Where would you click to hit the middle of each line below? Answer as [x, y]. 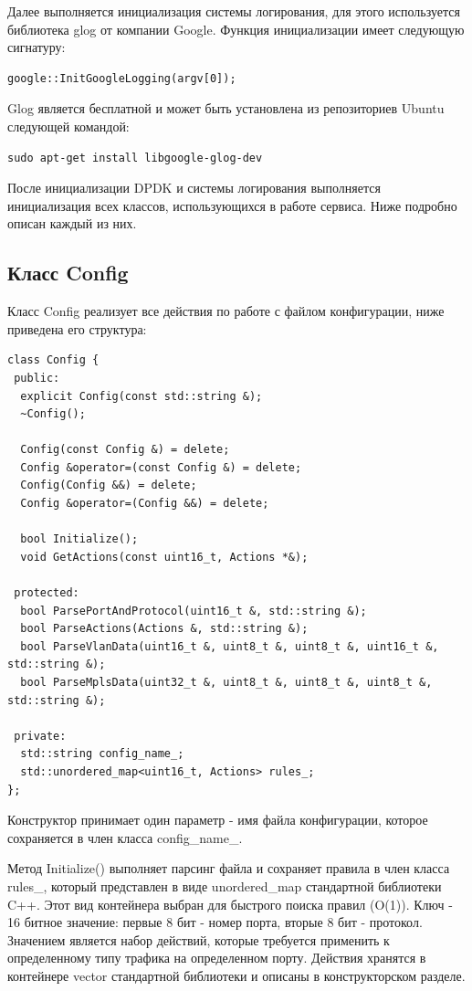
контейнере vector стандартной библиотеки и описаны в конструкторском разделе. [236, 975]
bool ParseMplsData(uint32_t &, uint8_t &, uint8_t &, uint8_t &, [226, 683]
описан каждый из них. [72, 223]
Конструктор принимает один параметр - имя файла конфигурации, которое [218, 820]
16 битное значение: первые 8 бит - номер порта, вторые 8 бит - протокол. [215, 922]
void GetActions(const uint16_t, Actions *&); [164, 557]
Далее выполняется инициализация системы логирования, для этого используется [234, 11]
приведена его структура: [77, 328]
